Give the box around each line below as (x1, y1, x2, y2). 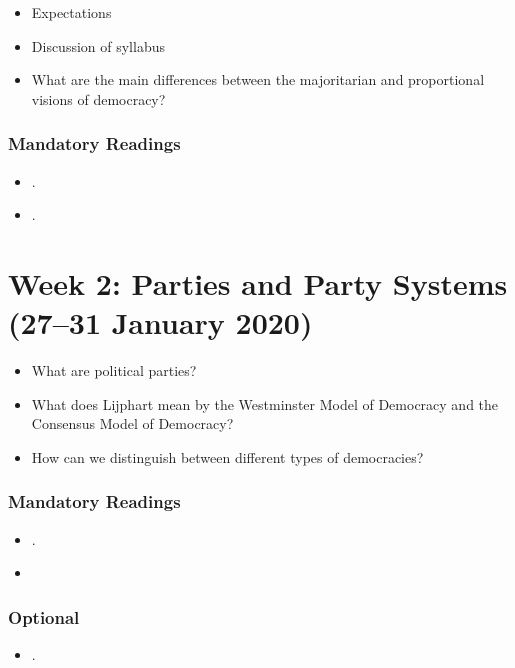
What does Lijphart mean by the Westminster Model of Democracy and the (31, 393, 499, 414)
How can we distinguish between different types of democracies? (31, 446, 424, 467)
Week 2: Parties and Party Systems (8, 262, 508, 303)
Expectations (31, 2, 112, 22)
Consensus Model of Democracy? (31, 413, 234, 434)
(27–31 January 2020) (8, 302, 313, 343)
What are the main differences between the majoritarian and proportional (31, 69, 485, 90)
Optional (8, 604, 80, 629)
